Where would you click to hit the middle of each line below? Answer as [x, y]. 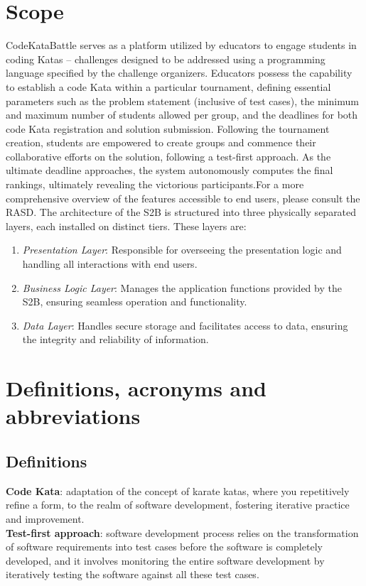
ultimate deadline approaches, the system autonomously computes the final [169, 170]
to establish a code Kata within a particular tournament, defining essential [168, 86]
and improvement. [45, 518]
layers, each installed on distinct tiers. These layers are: [126, 226]
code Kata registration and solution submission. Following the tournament [168, 128]
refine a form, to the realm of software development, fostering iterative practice [178, 505]
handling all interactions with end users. [110, 264]
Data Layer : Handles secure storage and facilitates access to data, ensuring [185, 325]
